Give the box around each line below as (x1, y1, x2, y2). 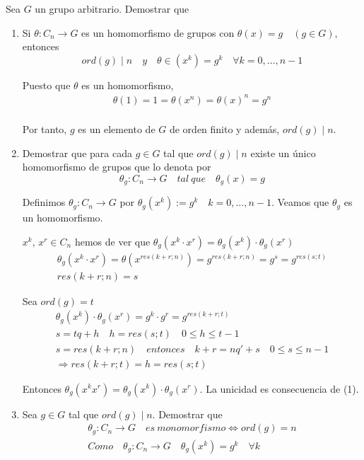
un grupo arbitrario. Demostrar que (35, 1, 189, 16)
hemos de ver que (74, 234, 151, 248)
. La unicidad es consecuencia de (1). (199, 381, 359, 396)
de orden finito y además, (169, 121, 280, 136)
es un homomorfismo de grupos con (81, 25, 235, 40)
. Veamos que (271, 195, 329, 209)
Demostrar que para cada (22, 145, 132, 160)
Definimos (22, 195, 66, 209)
